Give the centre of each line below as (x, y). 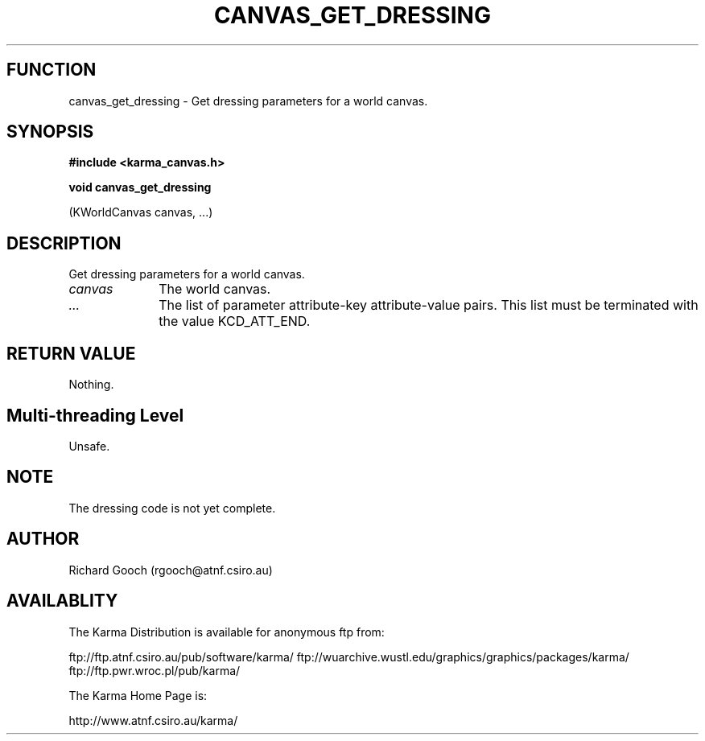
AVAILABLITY (62, 601)
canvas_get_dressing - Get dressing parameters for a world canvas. (248, 101)
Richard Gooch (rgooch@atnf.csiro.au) (171, 570)
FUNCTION (52, 70)
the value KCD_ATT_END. (235, 321)
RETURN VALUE (71, 353)
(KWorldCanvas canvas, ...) (141, 212)
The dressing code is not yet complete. (172, 508)
